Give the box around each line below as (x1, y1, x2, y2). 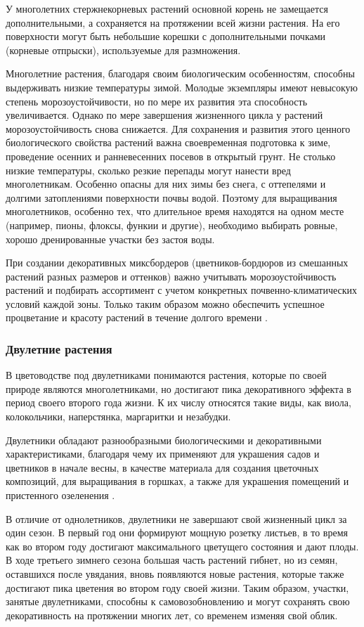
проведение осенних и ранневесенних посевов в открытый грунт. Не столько (6, 148, 336, 163)
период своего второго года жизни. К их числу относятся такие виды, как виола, (6, 395, 351, 410)
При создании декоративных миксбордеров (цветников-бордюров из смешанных (6, 255, 349, 270)
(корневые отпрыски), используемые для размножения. (6, 42, 241, 57)
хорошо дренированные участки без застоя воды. (6, 231, 215, 246)
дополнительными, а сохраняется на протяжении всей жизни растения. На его (6, 15, 340, 30)
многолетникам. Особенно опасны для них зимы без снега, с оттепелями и (6, 176, 326, 191)
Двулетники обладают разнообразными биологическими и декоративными (6, 432, 322, 447)
